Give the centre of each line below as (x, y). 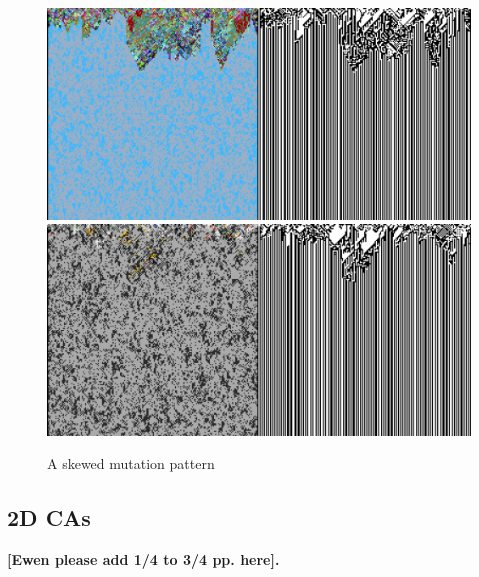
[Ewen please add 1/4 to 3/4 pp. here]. (143, 559)
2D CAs (49, 517)
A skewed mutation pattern (131, 463)
